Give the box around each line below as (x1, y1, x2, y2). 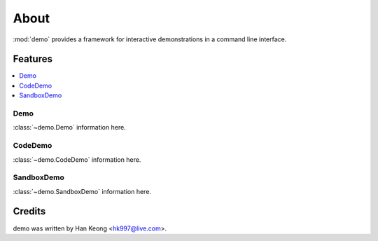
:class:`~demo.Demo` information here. (13, 123, 126, 132)
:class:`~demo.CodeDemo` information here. (13, 155, 141, 164)
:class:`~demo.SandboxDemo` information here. (13, 187, 152, 195)
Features (13, 53, 52, 65)
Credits (13, 205, 46, 217)
